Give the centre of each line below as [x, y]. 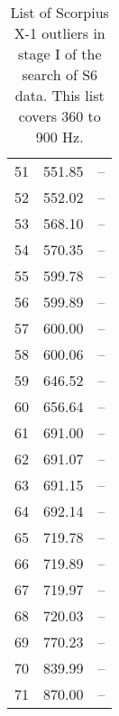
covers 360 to [59, 116]
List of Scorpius [59, 12]
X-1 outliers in [59, 33]
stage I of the [59, 54]
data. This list [59, 95]
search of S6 [60, 74]
